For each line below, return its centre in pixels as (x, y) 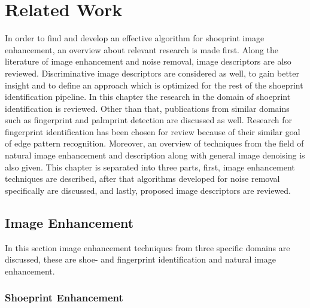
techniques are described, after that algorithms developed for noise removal (142, 179)
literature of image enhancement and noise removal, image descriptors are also (148, 61)
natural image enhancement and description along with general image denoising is (155, 155)
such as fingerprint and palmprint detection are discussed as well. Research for (149, 120)
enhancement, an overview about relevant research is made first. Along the (142, 49)
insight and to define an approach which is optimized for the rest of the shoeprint (154, 85)
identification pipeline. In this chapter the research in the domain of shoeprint (148, 97)
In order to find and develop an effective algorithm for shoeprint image (135, 38)
